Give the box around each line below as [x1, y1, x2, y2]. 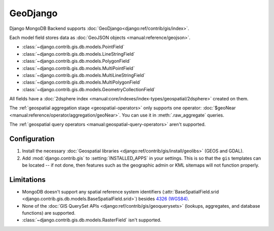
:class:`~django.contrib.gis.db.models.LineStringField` [22, 51, 135, 57]
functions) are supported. [22, 210, 76, 216]
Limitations [9, 175, 46, 184]
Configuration [9, 135, 55, 143]
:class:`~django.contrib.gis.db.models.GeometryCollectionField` [22, 86, 156, 92]
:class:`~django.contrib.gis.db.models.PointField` [22, 44, 125, 50]
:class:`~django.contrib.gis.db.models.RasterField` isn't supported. [22, 217, 162, 223]
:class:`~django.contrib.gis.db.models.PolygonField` [22, 58, 131, 64]
